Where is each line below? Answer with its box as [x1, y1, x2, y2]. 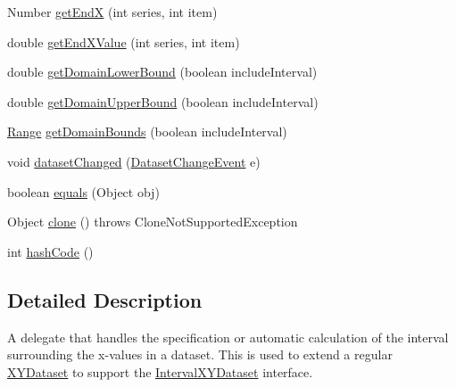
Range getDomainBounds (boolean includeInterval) [7, 122, 287, 141]
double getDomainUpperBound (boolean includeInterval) [7, 92, 319, 111]
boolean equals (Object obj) [7, 182, 160, 201]
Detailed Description [7, 285, 203, 313]
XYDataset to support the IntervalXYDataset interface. [7, 362, 313, 381]
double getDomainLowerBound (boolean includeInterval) [7, 62, 318, 81]
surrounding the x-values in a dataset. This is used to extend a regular [7, 345, 393, 364]
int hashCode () [7, 242, 94, 260]
